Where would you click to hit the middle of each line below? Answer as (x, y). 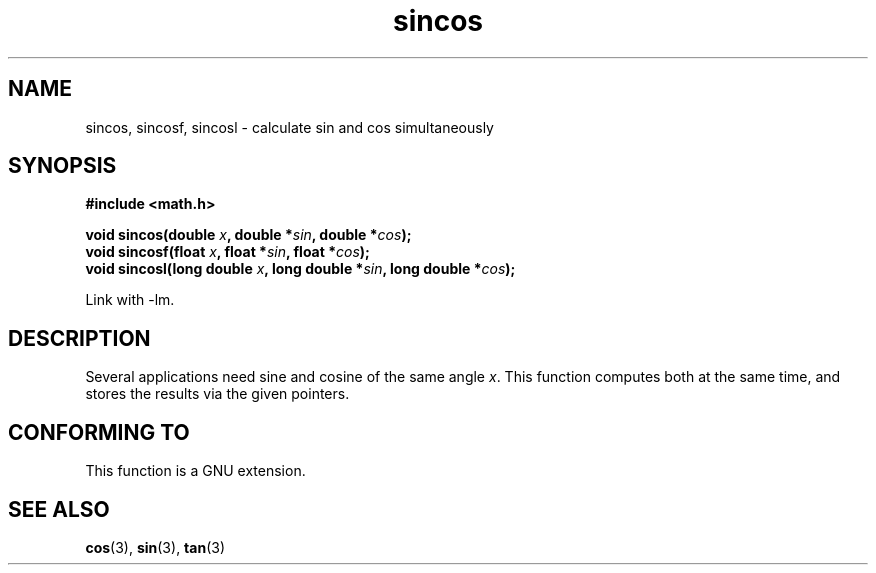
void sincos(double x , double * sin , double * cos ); (248, 235)
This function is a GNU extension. (195, 471)
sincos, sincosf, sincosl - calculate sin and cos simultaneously (289, 127)
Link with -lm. (130, 300)
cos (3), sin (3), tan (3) (155, 547)
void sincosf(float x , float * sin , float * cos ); (227, 252)
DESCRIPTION (79, 338)
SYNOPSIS (62, 166)
